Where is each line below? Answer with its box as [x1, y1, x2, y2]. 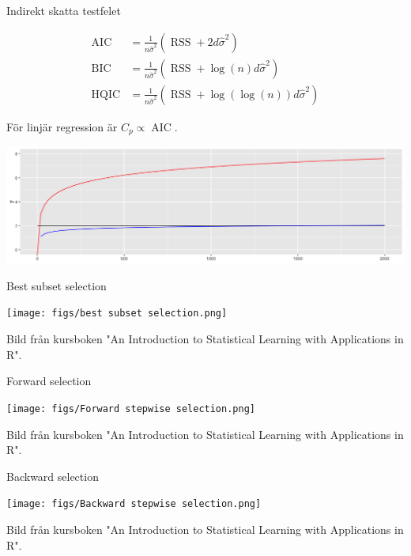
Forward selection [6, 373, 92, 389]
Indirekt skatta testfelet [6, 2, 121, 18]
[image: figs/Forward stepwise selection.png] [6, 403, 255, 414]
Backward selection [6, 467, 99, 484]
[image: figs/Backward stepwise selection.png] [6, 498, 262, 510]
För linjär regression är [6, 118, 118, 134]
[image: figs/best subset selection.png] [6, 308, 228, 320]
